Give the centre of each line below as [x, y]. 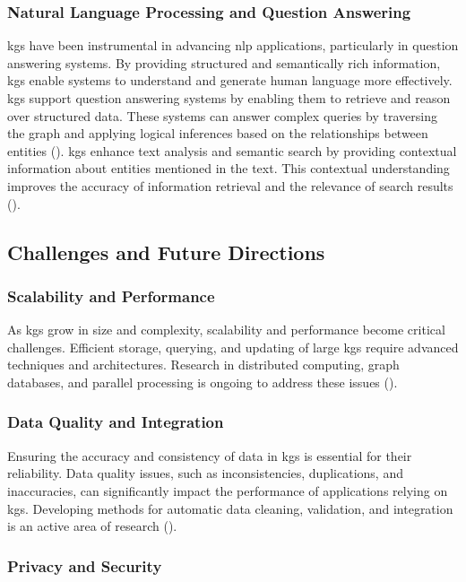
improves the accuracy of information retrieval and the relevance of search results [230, 185]
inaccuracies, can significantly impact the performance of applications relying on [228, 490]
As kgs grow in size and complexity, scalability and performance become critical [226, 330]
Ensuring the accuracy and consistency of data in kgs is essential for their [210, 455]
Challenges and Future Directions [166, 252]
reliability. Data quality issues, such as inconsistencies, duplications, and [205, 473]
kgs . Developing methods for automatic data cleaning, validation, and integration [230, 508]
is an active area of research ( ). [92, 526]
